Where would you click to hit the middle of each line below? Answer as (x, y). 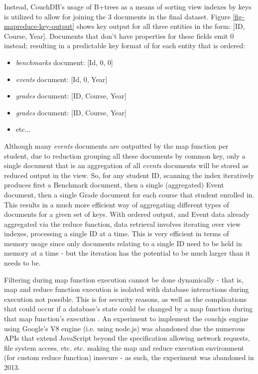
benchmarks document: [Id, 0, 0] (64, 62)
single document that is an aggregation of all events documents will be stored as (126, 165)
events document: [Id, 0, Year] (62, 79)
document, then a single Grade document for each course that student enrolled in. (129, 194)
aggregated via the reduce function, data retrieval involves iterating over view (122, 224)
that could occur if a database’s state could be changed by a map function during (129, 309)
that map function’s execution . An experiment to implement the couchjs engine (126, 319)
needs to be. (22, 263)
